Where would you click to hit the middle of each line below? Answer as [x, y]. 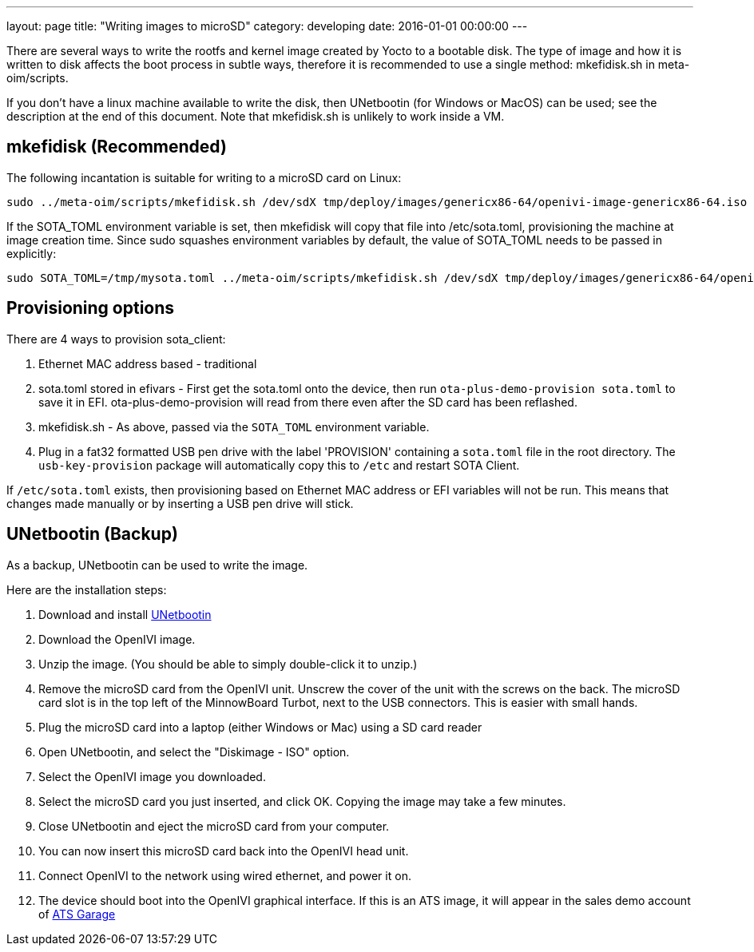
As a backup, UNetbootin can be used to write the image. [157, 565]
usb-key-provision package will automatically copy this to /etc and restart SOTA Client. [279, 465]
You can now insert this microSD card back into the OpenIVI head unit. [224, 851]
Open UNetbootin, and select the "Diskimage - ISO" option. [194, 752]
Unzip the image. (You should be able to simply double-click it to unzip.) [228, 664]
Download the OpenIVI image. [117, 639]
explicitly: [32, 253]
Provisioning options [91, 308]
